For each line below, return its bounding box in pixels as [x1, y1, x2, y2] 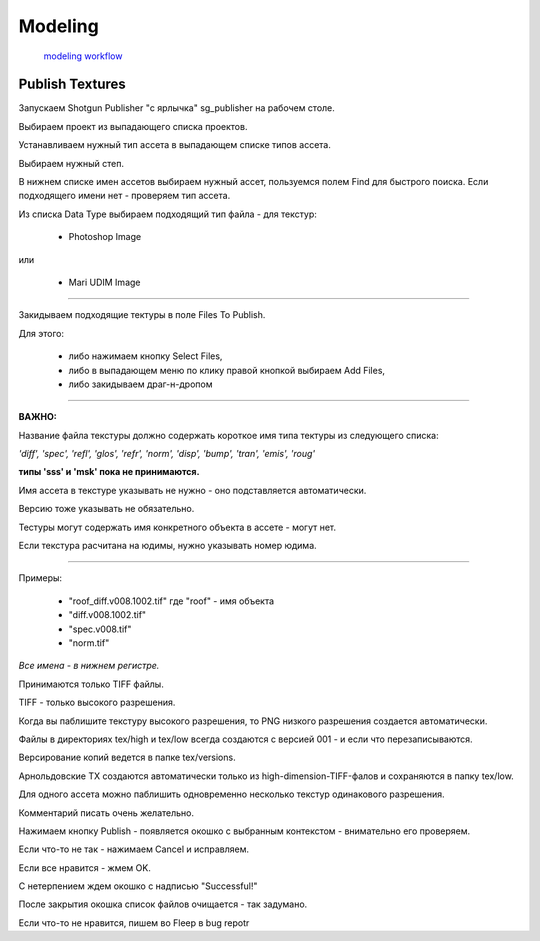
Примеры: [18, 572, 63, 584]
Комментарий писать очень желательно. [18, 806, 195, 819]
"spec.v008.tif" [68, 623, 132, 635]
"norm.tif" [68, 637, 110, 649]
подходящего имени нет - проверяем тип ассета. [18, 190, 231, 202]
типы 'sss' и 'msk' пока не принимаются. [18, 466, 200, 478]
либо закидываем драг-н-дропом [68, 378, 213, 390]
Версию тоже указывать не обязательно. [18, 503, 195, 515]
